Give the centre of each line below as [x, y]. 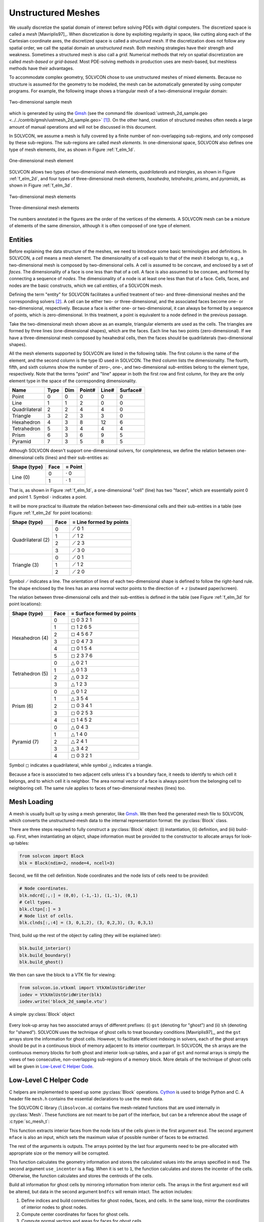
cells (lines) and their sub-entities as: [72, 458]
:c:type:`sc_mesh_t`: [29, 1121]
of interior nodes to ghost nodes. [54, 1207]
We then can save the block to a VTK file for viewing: [62, 975]
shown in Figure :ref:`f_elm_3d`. [41, 185]
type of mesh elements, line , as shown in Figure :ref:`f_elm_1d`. [72, 150]
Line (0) [21, 477]
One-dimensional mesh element [41, 161]
